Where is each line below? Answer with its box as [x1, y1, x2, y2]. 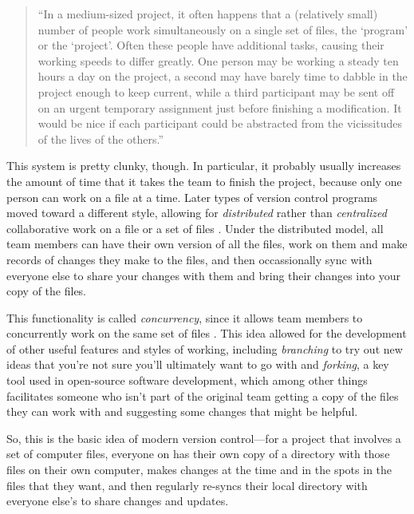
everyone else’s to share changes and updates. [6, 492, 229, 509]
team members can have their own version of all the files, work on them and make [6, 235, 408, 252]
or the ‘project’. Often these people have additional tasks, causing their [37, 37, 384, 53]
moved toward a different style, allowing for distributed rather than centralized [6, 204, 387, 221]
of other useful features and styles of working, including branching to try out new [6, 340, 403, 357]
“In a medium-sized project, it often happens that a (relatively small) [37, 6, 378, 22]
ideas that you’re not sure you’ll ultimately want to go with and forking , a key [6, 356, 389, 373]
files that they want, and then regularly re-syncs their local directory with [6, 476, 368, 493]
